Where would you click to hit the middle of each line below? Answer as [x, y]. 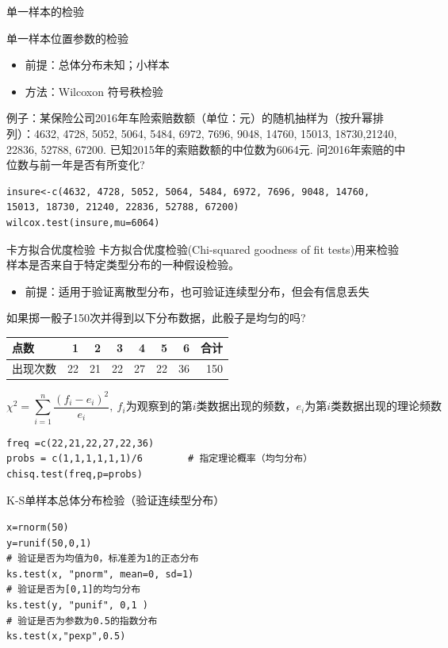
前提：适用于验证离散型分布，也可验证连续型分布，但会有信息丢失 [197, 291]
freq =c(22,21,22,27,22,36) [80, 443]
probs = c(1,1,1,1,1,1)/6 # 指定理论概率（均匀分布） [160, 459]
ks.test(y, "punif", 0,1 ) [77, 605]
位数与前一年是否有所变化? [76, 165]
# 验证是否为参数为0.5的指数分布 [82, 621]
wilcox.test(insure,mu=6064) [83, 222]
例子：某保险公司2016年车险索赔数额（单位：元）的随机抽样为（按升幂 [190, 118]
